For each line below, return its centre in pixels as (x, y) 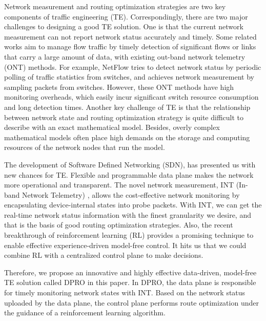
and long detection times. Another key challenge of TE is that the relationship (127, 107)
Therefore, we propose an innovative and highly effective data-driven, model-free (130, 272)
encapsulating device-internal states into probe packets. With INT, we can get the (133, 205)
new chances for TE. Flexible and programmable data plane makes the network (129, 174)
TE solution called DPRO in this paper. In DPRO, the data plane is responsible (130, 282)
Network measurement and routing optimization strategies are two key (115, 6)
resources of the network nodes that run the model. (85, 147)
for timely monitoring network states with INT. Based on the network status (125, 292)
